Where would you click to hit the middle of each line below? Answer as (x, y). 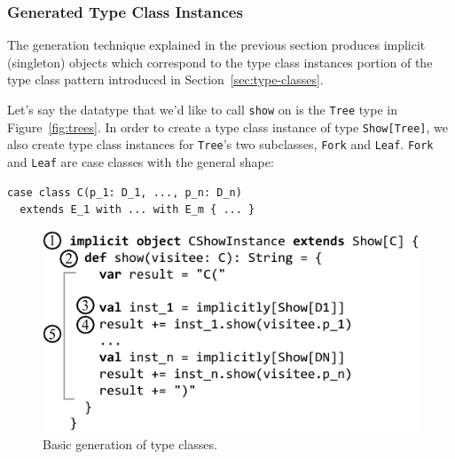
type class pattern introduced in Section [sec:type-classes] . (165, 79)
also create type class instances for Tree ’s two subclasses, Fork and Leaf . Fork (220, 144)
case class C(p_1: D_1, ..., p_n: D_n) (125, 192)
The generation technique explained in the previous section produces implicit (216, 45)
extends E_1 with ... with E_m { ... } (137, 210)
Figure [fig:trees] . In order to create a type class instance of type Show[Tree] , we (227, 127)
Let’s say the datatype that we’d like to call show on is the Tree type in (202, 109)
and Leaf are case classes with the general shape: (141, 161)
